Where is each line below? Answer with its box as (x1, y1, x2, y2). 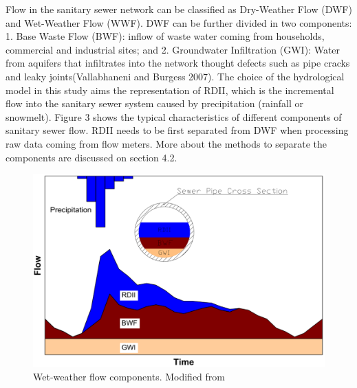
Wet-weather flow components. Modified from (33, 369, 225, 383)
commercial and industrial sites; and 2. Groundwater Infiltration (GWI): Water (6, 42, 340, 56)
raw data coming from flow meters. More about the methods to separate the (6, 136, 327, 150)
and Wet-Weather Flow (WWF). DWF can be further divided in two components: (6, 15, 352, 30)
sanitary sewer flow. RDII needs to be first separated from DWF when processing (6, 123, 349, 137)
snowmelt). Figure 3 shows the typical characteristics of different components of (6, 109, 342, 124)
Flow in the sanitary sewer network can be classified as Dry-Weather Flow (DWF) (6, 2, 352, 16)
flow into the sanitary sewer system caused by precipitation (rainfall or (6, 96, 304, 111)
